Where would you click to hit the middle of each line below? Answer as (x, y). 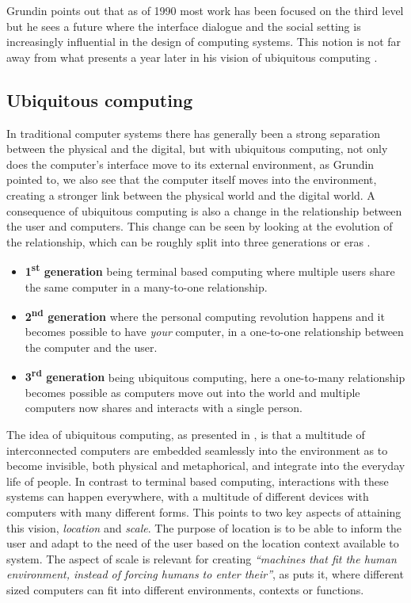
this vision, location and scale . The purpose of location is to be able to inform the (204, 527)
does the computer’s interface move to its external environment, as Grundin (190, 164)
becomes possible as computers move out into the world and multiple (192, 392)
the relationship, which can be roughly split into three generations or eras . (188, 241)
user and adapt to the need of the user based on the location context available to (203, 543)
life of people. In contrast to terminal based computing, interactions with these (198, 481)
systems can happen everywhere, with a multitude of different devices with (188, 496)
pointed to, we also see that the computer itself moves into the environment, (192, 179)
